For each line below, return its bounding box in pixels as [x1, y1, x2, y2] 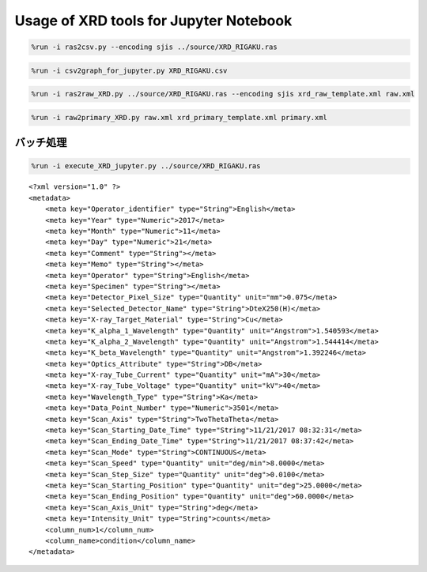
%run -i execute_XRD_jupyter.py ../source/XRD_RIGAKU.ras [31, 162, 261, 171]
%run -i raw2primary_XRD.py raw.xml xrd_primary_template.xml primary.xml [31, 113, 328, 122]
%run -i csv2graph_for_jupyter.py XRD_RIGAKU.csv [31, 66, 228, 75]
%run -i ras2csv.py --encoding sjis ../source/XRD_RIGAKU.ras [31, 43, 278, 51]
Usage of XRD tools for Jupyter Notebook [14, 12, 293, 29]
